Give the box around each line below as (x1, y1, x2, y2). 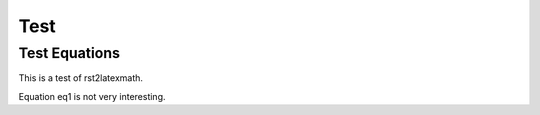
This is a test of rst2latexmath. (18, 72, 144, 84)
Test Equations (18, 44, 120, 62)
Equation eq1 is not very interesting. (18, 90, 166, 102)
